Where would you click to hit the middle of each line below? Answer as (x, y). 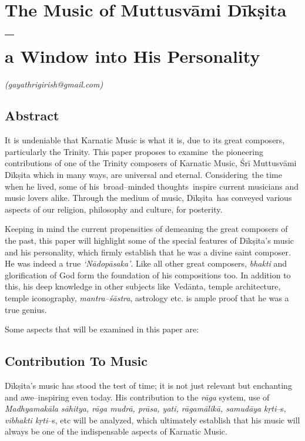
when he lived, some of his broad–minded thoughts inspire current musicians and (152, 186)
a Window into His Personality (133, 55)
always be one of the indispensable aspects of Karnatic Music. (116, 431)
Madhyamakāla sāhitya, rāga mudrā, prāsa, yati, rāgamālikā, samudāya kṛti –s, (145, 408)
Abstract (32, 115)
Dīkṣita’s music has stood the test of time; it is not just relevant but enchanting (148, 385)
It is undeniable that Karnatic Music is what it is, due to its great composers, (145, 140)
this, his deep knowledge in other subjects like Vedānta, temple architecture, (143, 286)
